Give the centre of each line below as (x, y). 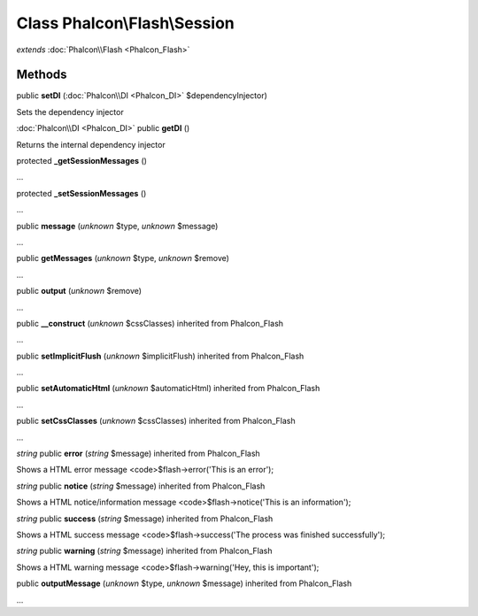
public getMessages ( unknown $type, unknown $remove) (123, 258)
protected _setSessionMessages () (81, 193)
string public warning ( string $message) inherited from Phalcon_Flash (144, 551)
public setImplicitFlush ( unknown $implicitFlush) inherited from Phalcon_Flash (160, 356)
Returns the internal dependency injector (91, 144)
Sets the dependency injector (70, 112)
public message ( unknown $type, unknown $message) (117, 226)
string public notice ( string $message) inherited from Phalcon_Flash (141, 486)
